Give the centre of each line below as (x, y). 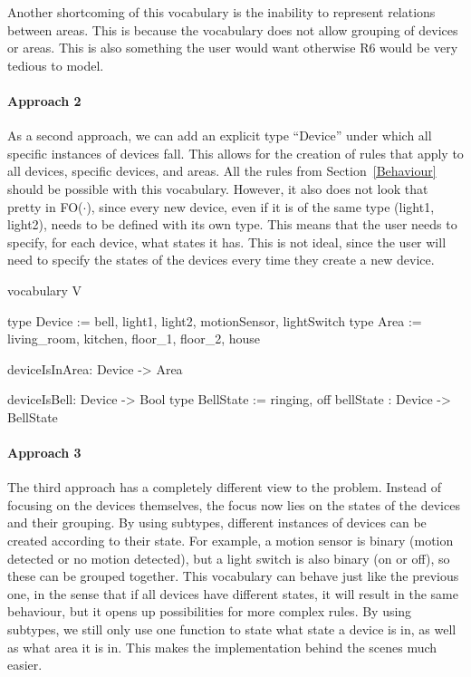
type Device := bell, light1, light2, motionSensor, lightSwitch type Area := (215, 320)
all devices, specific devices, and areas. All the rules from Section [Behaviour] (222, 171)
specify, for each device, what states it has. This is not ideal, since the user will (227, 242)
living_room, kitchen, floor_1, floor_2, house (134, 338)
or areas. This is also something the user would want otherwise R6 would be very (233, 48)
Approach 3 (44, 453)
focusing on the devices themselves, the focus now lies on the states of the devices (234, 504)
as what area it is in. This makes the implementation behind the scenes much (222, 647)
